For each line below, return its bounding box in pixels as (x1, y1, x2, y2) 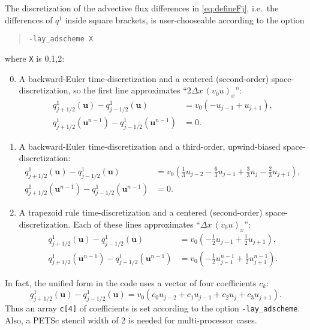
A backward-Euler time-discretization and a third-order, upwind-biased (19, 140, 281, 152)
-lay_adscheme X (28, 35, 94, 44)
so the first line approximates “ (73, 84, 187, 96)
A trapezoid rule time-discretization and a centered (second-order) (19, 206, 263, 219)
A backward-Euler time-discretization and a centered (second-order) (19, 72, 269, 84)
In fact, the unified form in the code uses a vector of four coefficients (5, 276, 257, 289)
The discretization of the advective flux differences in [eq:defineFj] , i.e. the (5, 2, 279, 14)
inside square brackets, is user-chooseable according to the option (65, 13, 305, 26)
